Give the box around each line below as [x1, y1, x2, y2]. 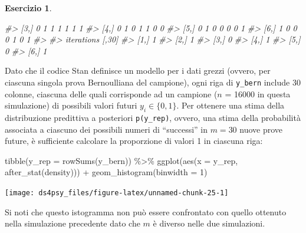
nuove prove [239, 123, 283, 135]
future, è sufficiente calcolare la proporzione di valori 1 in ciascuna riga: [5, 134, 263, 147]
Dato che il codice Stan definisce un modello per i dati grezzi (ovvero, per [5, 64, 271, 77]
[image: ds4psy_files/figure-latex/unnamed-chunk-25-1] [5, 189, 229, 198]
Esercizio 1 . [5, 2, 52, 14]
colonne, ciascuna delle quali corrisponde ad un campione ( [5, 87, 218, 100]
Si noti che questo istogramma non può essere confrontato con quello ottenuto [5, 205, 287, 218]
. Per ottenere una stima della [176, 99, 285, 111]
